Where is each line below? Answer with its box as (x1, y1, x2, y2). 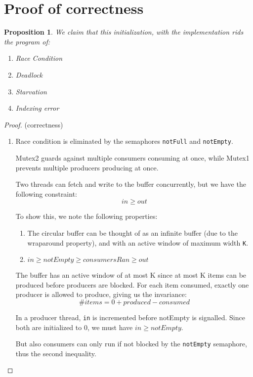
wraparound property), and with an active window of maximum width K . (27, 237, 249, 248)
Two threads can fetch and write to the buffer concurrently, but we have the (15, 179, 246, 189)
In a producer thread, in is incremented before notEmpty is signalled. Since (15, 312, 245, 322)
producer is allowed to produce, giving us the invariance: (15, 289, 187, 299)
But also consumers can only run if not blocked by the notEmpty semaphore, (15, 338, 247, 349)
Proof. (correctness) (4, 119, 63, 129)
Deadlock (15, 69, 43, 80)
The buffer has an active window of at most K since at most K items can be (15, 270, 247, 280)
